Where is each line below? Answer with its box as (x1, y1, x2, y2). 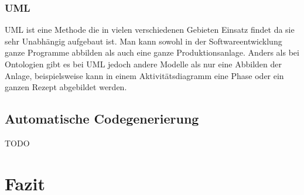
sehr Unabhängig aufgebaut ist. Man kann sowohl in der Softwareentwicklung (5, 35, 282, 47)
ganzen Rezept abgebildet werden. (5, 81, 127, 93)
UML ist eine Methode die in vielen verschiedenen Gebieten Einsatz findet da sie (5, 23, 295, 36)
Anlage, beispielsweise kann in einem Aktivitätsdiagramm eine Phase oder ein (5, 69, 284, 81)
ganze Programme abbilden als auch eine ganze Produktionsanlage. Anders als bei (5, 46, 299, 59)
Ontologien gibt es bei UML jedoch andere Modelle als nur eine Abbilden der (5, 58, 282, 70)
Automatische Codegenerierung (5, 110, 199, 128)
